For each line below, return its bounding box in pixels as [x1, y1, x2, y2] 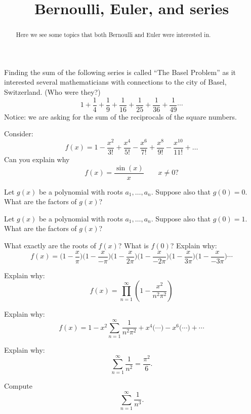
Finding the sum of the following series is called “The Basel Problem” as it [4, 66, 236, 77]
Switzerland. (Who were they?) [4, 87, 101, 97]
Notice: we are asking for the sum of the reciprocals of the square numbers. [4, 111, 237, 122]
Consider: [4, 128, 33, 139]
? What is [118, 240, 149, 251]
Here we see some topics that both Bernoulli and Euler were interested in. [16, 30, 211, 39]
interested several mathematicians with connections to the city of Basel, [4, 77, 227, 87]
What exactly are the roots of [4, 240, 96, 251]
